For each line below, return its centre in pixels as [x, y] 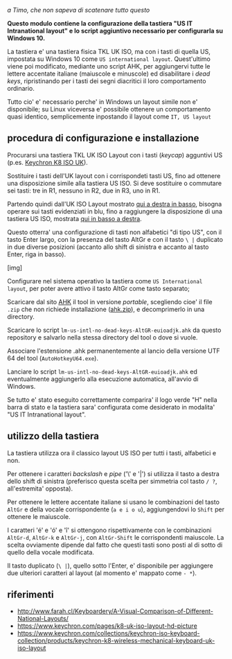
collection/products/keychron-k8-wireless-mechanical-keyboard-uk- [116, 641]
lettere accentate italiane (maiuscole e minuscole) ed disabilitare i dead [109, 73]
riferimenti [30, 595]
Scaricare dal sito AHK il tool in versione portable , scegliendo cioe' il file [110, 301]
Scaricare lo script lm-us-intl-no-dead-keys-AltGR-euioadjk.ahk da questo [114, 330]
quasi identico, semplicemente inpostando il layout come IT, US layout [109, 116]
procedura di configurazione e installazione [103, 138]
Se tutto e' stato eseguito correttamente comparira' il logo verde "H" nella [112, 399]
